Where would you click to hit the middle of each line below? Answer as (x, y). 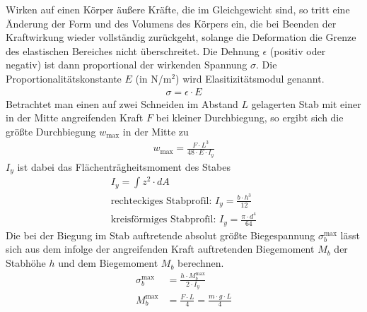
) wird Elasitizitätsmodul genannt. (250, 78)
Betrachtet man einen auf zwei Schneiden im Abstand (122, 103)
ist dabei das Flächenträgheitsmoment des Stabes (124, 166)
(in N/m (153, 78)
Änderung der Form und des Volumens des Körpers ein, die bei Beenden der (171, 23)
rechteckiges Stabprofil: (161, 201)
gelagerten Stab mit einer (306, 103)
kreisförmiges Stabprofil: (163, 220)
